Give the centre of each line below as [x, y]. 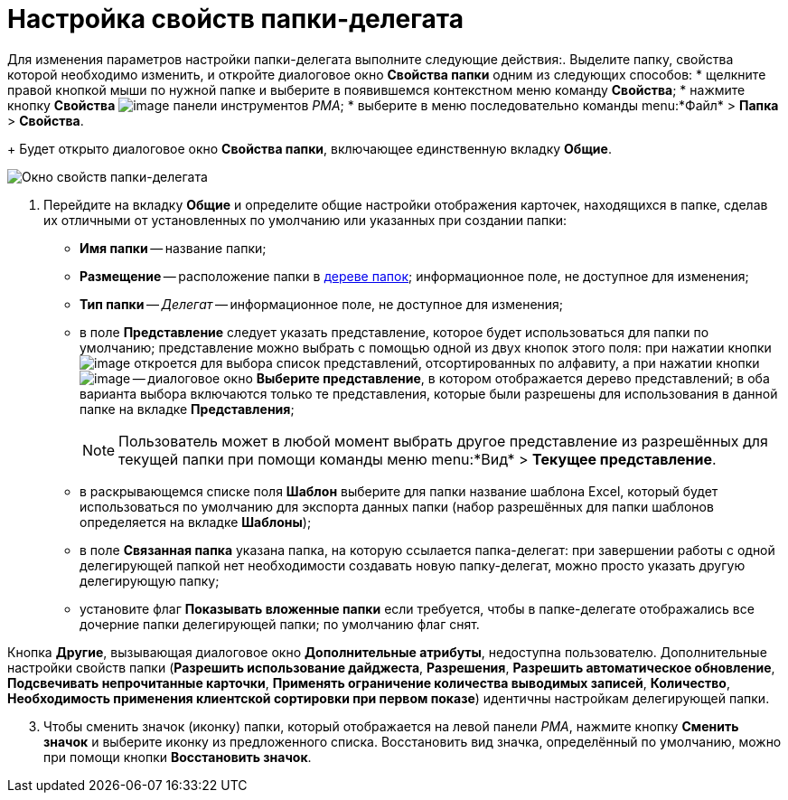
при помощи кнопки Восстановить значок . [178, 757]
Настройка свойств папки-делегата [235, 19]
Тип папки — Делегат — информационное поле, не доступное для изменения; [322, 304]
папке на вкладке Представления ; [187, 409]
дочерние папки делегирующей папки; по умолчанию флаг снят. [280, 624]
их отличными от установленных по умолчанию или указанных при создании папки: [305, 220]
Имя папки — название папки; [173, 248]
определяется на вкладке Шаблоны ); [196, 522]
